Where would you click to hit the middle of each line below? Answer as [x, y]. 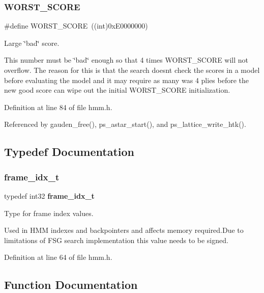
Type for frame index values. [49, 213]
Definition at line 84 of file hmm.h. [58, 107]
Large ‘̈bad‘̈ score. [32, 43]
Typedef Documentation [69, 152]
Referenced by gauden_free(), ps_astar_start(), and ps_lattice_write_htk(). [125, 124]
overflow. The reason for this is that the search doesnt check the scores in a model [132, 70]
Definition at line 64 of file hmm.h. [58, 257]
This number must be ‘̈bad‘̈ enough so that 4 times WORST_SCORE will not [126, 60]
